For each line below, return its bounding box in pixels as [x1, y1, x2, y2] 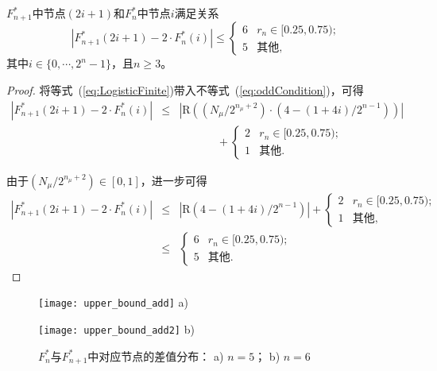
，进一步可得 [140, 172, 207, 188]
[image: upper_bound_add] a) [38, 294, 188, 311]
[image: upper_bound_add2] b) [38, 321, 195, 338]
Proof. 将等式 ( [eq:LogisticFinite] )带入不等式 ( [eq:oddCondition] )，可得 [6, 82, 364, 99]
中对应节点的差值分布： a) [87, 347, 224, 364]
